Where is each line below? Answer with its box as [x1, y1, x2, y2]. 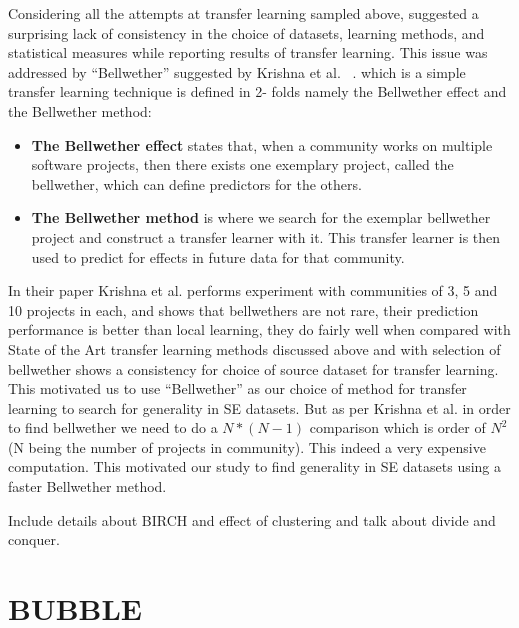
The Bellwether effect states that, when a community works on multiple [31, 134, 493, 155]
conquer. [8, 529, 60, 550]
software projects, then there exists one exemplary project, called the [31, 154, 454, 175]
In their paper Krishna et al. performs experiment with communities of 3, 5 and [8, 280, 498, 301]
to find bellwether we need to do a [8, 417, 218, 438]
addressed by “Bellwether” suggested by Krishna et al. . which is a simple [8, 61, 466, 82]
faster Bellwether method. [8, 476, 167, 497]
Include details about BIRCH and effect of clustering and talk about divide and [8, 509, 496, 530]
